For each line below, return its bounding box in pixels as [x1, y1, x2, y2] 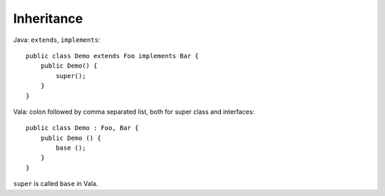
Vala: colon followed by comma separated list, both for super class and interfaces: [13, 107, 255, 116]
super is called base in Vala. [13, 180, 98, 188]
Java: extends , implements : [13, 36, 101, 44]
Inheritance [13, 11, 83, 26]
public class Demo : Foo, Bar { [26, 124, 139, 132]
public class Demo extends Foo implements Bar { [26, 52, 199, 60]
